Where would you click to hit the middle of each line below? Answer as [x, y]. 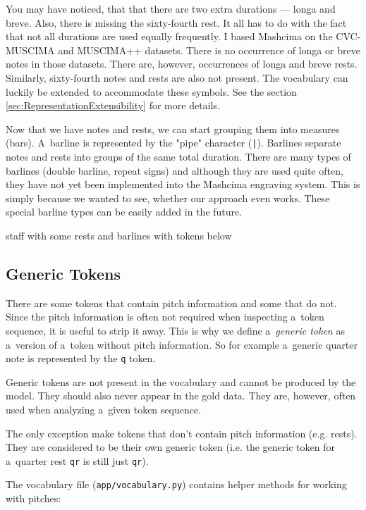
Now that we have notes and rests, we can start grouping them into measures [173, 129]
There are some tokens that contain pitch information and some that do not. [171, 303]
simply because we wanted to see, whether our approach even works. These [168, 198]
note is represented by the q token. [81, 358]
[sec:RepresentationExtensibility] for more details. [113, 105]
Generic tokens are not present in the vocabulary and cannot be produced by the [181, 381]
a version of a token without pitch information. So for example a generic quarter [182, 344]
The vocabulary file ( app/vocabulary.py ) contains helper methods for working [176, 484]
